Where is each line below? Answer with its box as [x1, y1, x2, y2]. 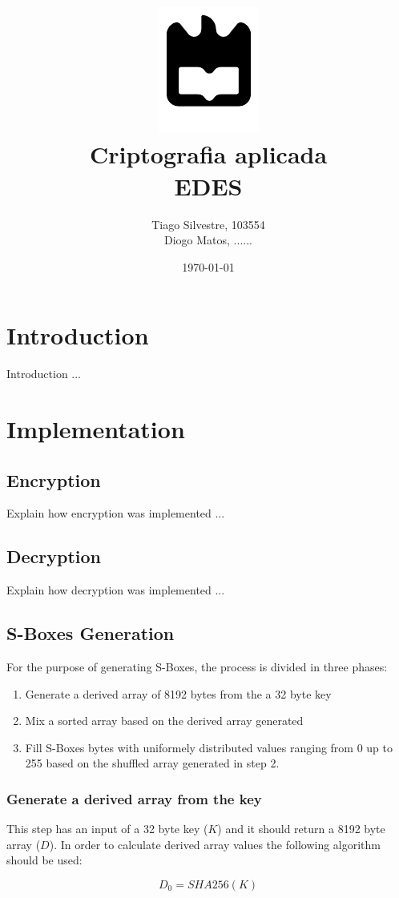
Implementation [6, 413, 185, 445]
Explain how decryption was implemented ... [6, 582, 225, 598]
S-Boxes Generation [6, 621, 175, 646]
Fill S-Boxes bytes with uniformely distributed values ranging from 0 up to [25, 739, 393, 755]
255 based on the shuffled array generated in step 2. [25, 755, 280, 771]
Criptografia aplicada [89, 138, 328, 171]
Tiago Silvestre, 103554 [151, 215, 265, 232]
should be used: [6, 852, 83, 868]
